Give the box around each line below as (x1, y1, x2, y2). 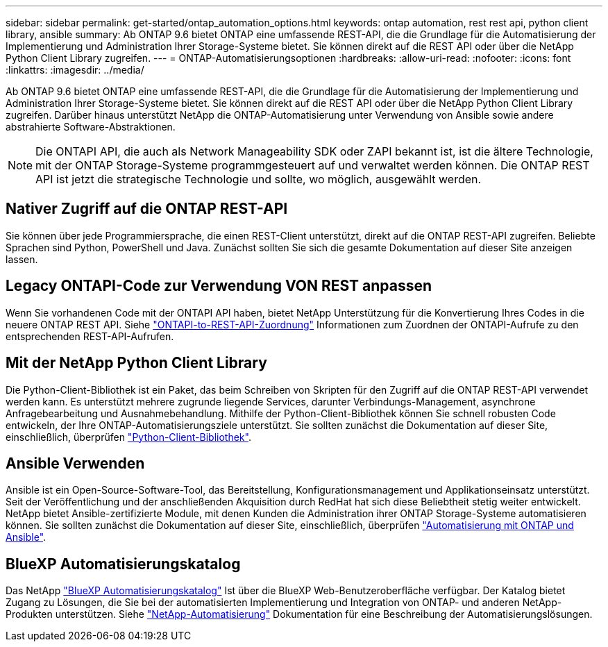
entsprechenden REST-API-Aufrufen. (6, 330, 174, 342)
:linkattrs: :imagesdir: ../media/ (6, 64, 144, 76)
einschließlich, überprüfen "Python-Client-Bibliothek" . (6, 430, 251, 443)
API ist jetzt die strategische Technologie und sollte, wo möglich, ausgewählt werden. (35, 172, 482, 186)
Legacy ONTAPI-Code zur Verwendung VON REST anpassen (6, 277, 432, 295)
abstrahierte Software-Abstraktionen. (6, 121, 176, 133)
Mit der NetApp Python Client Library (6, 354, 267, 372)
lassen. (6, 253, 38, 265)
